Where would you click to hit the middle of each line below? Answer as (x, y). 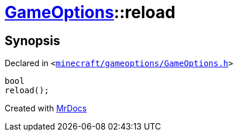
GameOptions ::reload (90, 12)
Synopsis (32, 40)
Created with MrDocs (46, 108)
